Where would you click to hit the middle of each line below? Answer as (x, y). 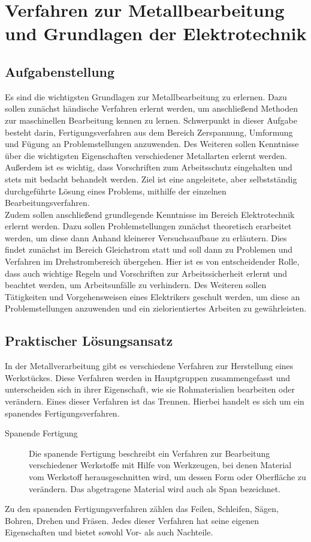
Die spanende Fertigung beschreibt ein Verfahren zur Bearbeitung (150, 453)
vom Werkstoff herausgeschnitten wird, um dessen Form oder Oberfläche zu (167, 477)
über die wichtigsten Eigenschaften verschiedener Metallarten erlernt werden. (146, 155)
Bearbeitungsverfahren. (47, 203)
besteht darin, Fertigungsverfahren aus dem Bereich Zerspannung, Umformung (149, 132)
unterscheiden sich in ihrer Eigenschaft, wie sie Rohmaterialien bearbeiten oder (150, 389)
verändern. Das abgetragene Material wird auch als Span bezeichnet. (155, 488)
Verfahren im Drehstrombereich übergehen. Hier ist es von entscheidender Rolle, (152, 261)
